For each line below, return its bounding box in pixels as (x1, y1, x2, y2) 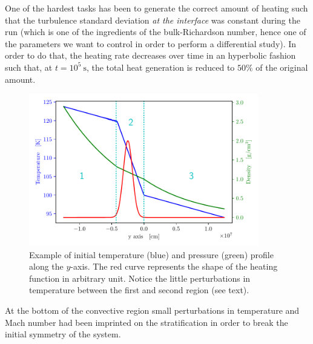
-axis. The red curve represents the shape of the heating (70, 260, 278, 273)
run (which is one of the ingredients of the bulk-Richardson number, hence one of (5, 25, 306, 38)
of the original (255, 60, 308, 73)
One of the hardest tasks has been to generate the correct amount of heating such (5, 2, 308, 14)
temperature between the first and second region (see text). (29, 284, 249, 296)
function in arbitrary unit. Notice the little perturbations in (29, 271, 251, 284)
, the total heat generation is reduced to (86, 60, 235, 73)
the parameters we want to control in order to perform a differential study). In (5, 37, 297, 50)
